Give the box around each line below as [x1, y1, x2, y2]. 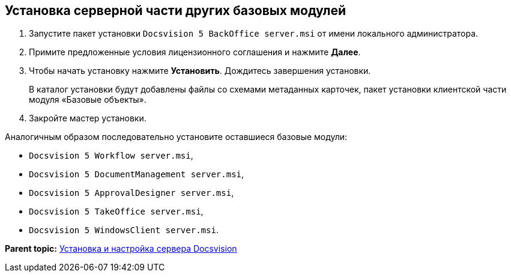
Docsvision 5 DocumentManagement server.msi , [29, 169, 244, 180]
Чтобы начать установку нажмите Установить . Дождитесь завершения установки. [29, 65, 371, 76]
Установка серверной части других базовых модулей [5, 3, 346, 18]
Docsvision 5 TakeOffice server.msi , [29, 206, 204, 217]
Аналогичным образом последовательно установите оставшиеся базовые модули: [5, 132, 348, 142]
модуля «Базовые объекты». [29, 94, 147, 105]
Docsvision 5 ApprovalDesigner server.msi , [29, 187, 234, 198]
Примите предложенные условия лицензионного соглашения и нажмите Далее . [29, 47, 361, 58]
